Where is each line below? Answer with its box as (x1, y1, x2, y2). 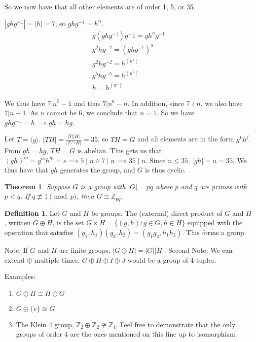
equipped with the (187, 217, 243, 228)
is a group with (80, 181, 126, 191)
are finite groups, (59, 244, 110, 255)
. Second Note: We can (164, 244, 233, 255)
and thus (73, 98, 101, 108)
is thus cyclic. (145, 165, 186, 175)
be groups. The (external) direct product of (91, 207, 222, 218)
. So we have (156, 107, 194, 118)
